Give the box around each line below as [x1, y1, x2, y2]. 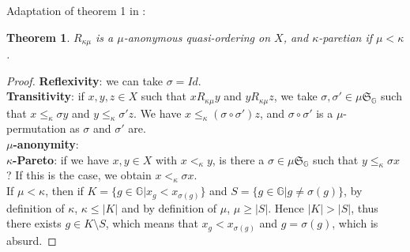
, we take [273, 88, 318, 104]
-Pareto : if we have [13, 151, 109, 167]
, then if [45, 182, 84, 199]
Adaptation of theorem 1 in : [6, 2, 146, 18]
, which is [332, 215, 378, 231]
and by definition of [121, 199, 217, 216]
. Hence [268, 199, 304, 216]
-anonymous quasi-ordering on [123, 28, 271, 45]
